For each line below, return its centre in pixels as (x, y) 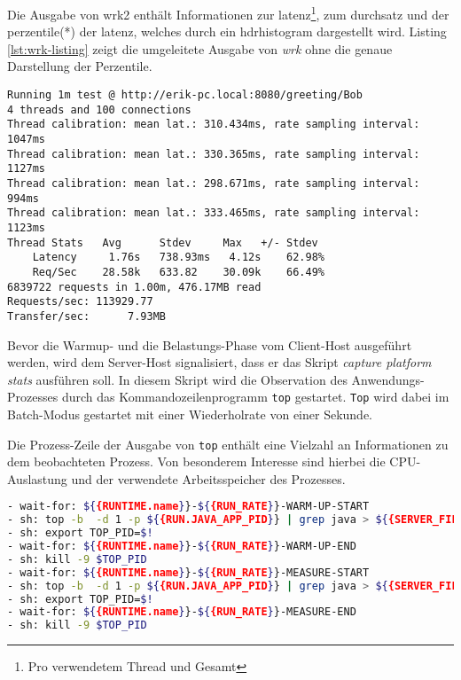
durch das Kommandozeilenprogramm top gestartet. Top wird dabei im (255, 397)
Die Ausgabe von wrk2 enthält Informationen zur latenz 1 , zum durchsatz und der (228, 13)
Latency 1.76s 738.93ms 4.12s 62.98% (178, 258)
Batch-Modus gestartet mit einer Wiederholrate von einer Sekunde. (190, 414)
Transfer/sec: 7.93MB (86, 316)
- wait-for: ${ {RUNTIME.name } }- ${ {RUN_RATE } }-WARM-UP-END (182, 547)
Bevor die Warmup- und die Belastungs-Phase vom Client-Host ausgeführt (210, 344)
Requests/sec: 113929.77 (80, 302)
